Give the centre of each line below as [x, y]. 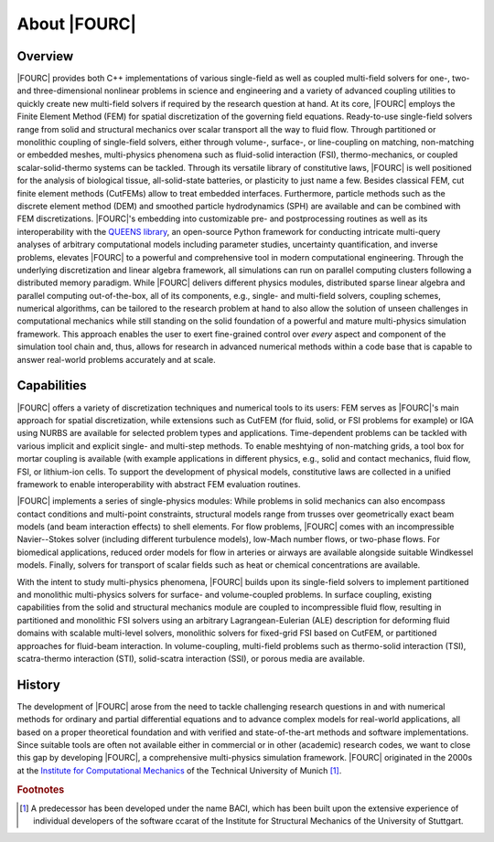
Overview [45, 56]
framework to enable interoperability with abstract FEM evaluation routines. [159, 484]
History [39, 684]
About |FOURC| [77, 24]
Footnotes [41, 789]
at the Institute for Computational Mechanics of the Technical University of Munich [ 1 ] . [179, 770]
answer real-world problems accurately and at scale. [116, 359]
